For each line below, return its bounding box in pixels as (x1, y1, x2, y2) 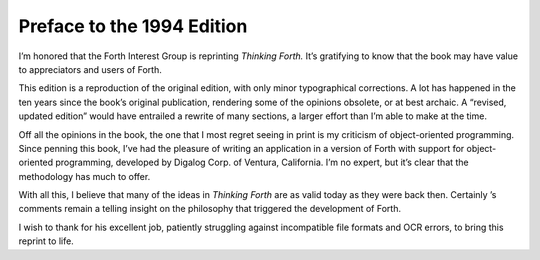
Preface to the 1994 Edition (18, 15, 248, 37)
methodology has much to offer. (18, 170, 151, 182)
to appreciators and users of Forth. (18, 63, 162, 75)
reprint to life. (18, 235, 74, 247)
